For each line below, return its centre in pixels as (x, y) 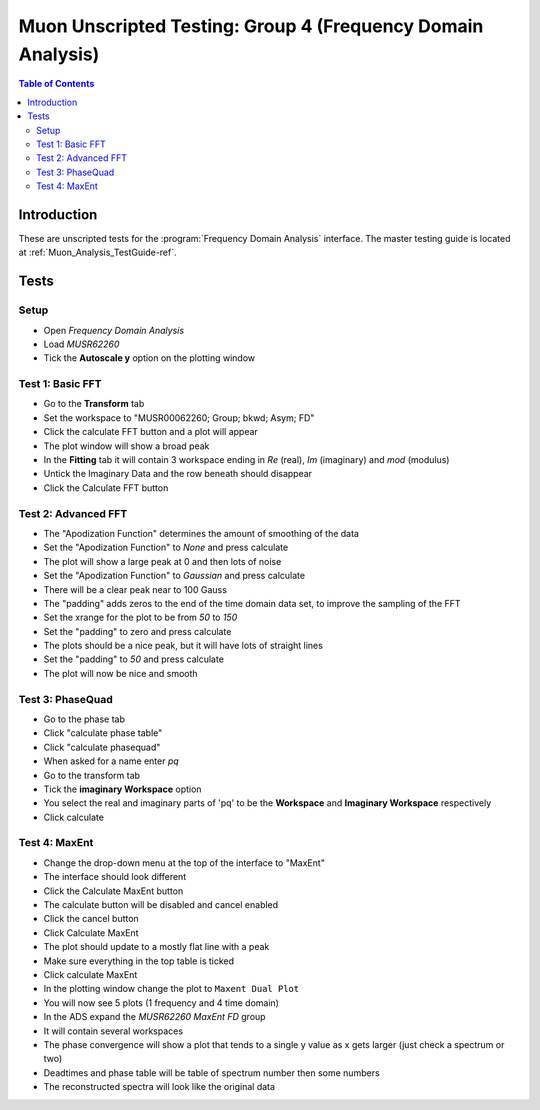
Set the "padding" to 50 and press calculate (134, 659)
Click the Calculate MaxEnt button (113, 891)
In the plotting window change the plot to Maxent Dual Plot (171, 989)
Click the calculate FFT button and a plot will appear (151, 432)
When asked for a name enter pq (111, 761)
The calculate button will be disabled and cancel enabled (161, 905)
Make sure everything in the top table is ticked (139, 961)
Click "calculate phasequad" (102, 747)
